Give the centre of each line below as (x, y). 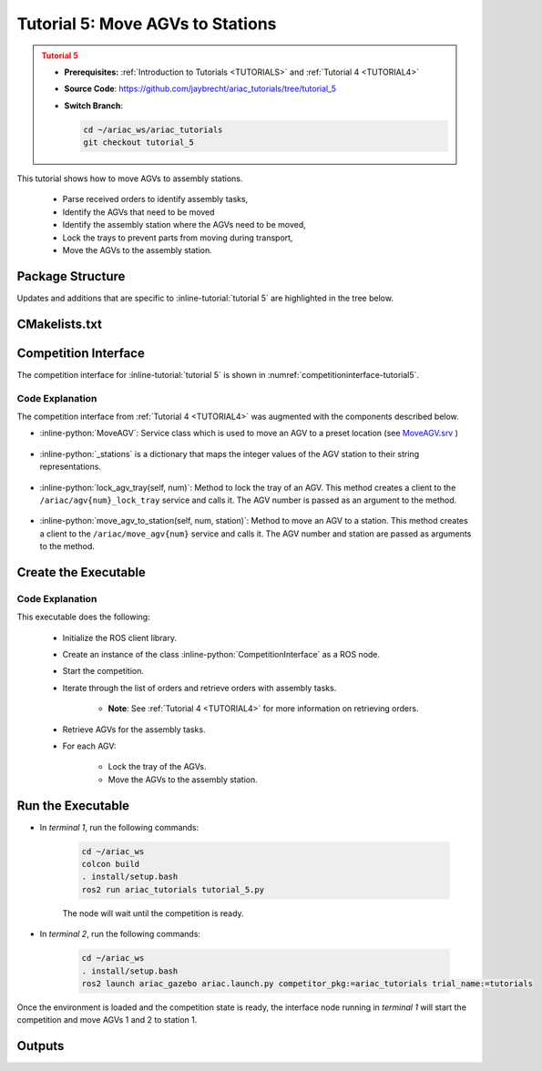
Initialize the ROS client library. (120, 637)
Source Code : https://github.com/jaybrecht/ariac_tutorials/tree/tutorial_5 (200, 89)
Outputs (41, 1046)
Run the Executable (73, 806)
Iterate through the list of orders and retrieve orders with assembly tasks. (199, 688)
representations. (71, 467)
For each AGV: (89, 746)
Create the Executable (81, 572)
